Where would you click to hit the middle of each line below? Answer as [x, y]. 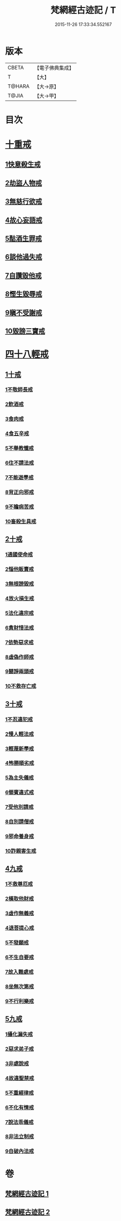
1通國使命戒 [19, 555]
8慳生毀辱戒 [24, 294]
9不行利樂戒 [20, 1001]
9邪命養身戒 [20, 836]
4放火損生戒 [20, 598]
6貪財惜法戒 [20, 627]
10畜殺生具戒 [21, 521]
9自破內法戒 [20, 1151]
